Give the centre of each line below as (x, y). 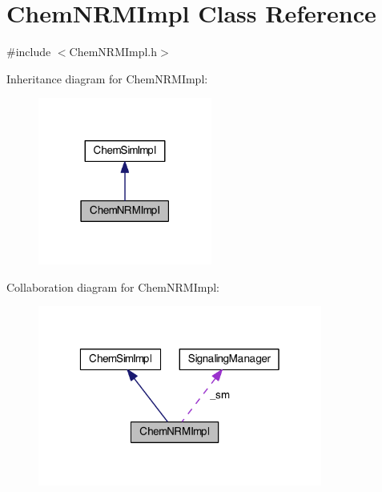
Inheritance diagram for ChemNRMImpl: (107, 78)
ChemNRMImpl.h (113, 52)
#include (29, 52)
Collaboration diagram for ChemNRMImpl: (113, 286)
